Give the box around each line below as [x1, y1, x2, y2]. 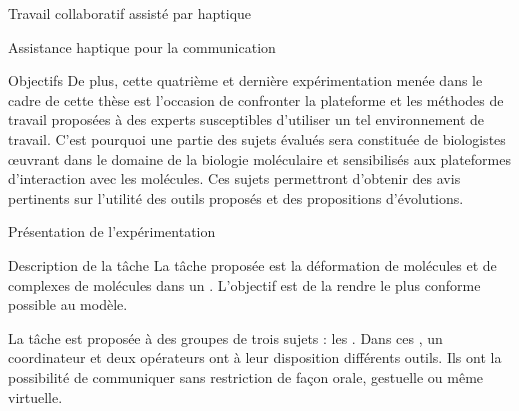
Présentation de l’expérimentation [8, 221, 216, 242]
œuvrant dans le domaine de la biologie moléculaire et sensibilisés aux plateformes [8, 148, 512, 169]
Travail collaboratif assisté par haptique [8, 3, 252, 23]
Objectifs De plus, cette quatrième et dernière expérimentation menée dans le [8, 70, 483, 91]
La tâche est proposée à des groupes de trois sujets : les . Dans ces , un [8, 327, 443, 348]
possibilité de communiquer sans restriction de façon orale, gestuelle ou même [8, 366, 484, 387]
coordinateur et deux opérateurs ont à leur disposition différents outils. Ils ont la [8, 347, 502, 368]
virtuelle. [8, 386, 63, 407]
